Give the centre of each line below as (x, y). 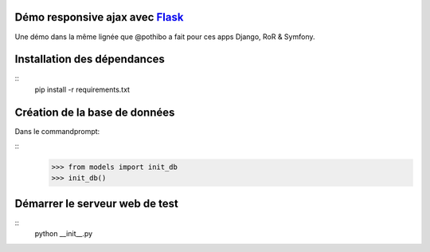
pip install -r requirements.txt (82, 89)
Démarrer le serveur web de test (96, 203)
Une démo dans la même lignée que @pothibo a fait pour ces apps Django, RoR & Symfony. (165, 37)
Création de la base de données (95, 112)
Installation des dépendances (90, 59)
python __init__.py (64, 234)
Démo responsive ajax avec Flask (99, 17)
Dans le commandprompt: (57, 131)
